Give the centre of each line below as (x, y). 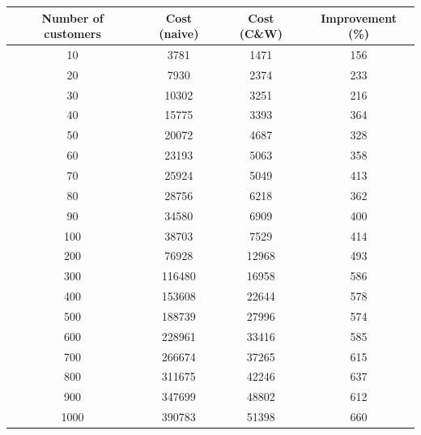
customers (72, 34)
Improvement (359, 17)
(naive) (179, 34)
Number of (72, 17)
